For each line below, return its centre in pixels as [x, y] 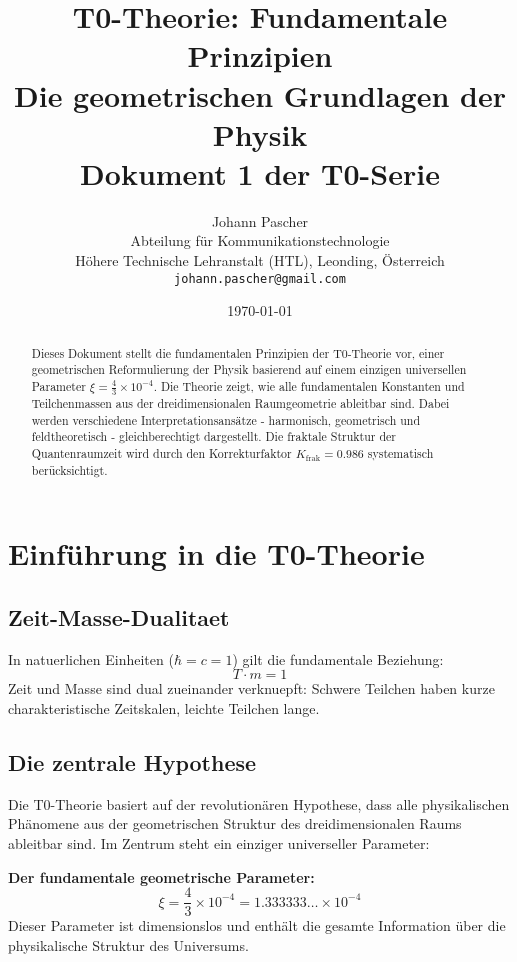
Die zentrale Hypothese [132, 761]
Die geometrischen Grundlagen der [260, 94]
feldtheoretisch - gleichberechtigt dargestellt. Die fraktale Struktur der [213, 436]
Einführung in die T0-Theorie [216, 553]
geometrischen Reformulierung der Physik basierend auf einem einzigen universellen [249, 369]
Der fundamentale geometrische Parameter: [161, 876]
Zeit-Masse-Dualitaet [119, 616]
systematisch [400, 453]
